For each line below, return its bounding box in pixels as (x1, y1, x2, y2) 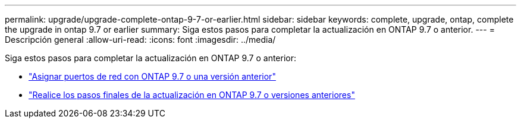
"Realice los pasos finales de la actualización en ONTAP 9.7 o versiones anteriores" (29, 90, 355, 100)
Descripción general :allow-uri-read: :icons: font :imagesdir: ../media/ (5, 34, 276, 45)
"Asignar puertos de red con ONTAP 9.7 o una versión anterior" (29, 71, 276, 81)
